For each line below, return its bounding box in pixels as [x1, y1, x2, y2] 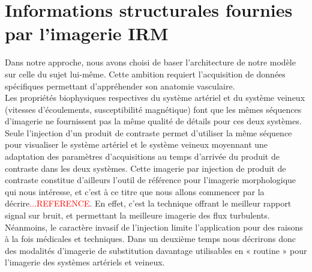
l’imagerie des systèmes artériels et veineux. [5, 256, 165, 268]
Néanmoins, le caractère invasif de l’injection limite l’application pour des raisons [5, 220, 303, 233]
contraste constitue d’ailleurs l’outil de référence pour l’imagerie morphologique [5, 174, 296, 186]
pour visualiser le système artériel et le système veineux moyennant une [5, 138, 268, 151]
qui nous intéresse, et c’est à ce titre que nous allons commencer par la [5, 185, 265, 198]
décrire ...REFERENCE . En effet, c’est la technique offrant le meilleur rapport [5, 197, 292, 210]
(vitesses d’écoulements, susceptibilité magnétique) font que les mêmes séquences [5, 103, 302, 115]
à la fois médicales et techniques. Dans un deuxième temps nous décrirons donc [5, 232, 296, 245]
